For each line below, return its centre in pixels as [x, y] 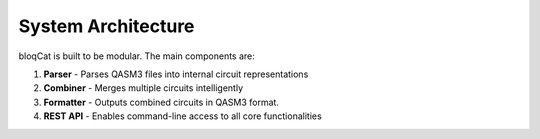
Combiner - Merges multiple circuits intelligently [143, 88]
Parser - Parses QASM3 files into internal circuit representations [176, 74]
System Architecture [106, 26]
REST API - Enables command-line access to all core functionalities [182, 116]
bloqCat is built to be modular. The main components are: [136, 56]
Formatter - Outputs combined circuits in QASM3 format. [161, 102]
